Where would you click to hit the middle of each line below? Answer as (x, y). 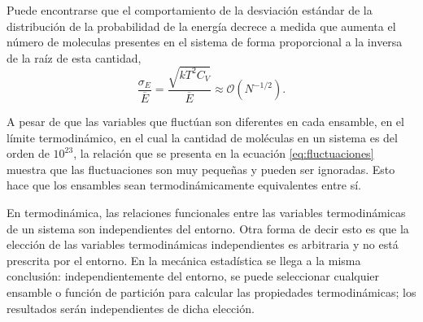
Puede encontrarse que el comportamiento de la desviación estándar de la (190, 10)
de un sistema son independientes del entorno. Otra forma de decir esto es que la (208, 228)
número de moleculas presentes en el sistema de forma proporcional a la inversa (205, 42)
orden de (28, 153)
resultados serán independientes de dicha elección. (131, 308)
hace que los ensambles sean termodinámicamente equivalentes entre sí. (184, 185)
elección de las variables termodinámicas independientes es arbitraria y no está (203, 244)
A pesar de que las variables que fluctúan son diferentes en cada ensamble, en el (205, 122)
